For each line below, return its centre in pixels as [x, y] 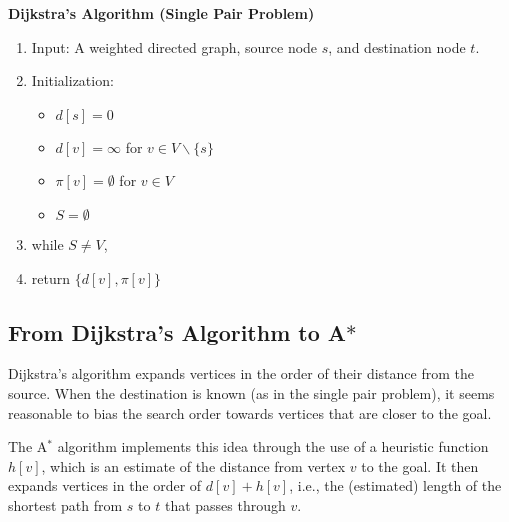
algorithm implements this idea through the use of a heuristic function [273, 446]
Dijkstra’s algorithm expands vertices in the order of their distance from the [241, 373]
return [51, 277]
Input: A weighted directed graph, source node [174, 46]
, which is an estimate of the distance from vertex [193, 465]
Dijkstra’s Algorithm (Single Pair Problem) [161, 13]
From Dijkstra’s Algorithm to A [177, 331]
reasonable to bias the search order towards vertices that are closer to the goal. [250, 412]
